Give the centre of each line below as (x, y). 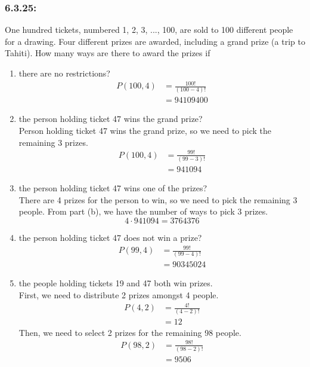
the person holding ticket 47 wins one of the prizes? (113, 188)
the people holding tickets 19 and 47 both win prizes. (116, 283)
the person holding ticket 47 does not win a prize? (110, 237)
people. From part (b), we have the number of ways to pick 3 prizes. (143, 211)
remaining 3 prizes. (53, 142)
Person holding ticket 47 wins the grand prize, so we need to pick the (145, 131)
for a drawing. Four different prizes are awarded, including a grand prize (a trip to (155, 41)
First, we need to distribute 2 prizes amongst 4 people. (119, 295)
